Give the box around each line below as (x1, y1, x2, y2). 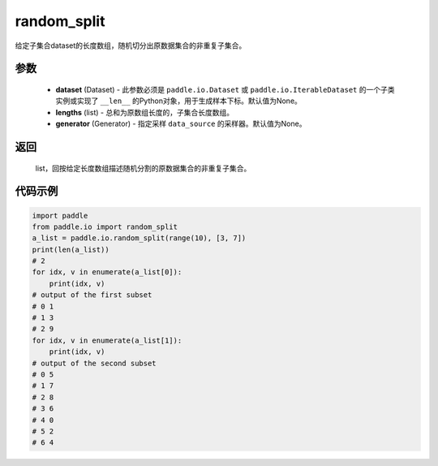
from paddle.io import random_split (32, 222, 178, 231)
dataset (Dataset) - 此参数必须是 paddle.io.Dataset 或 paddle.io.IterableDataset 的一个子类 (55, 84, 395, 94)
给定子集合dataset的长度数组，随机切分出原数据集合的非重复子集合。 (15, 41, 247, 50)
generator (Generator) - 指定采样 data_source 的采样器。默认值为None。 (55, 119, 307, 129)
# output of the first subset (32, 291, 152, 300)
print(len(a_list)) (32, 244, 109, 254)
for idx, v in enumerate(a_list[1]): (32, 335, 182, 345)
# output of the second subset (32, 358, 157, 368)
